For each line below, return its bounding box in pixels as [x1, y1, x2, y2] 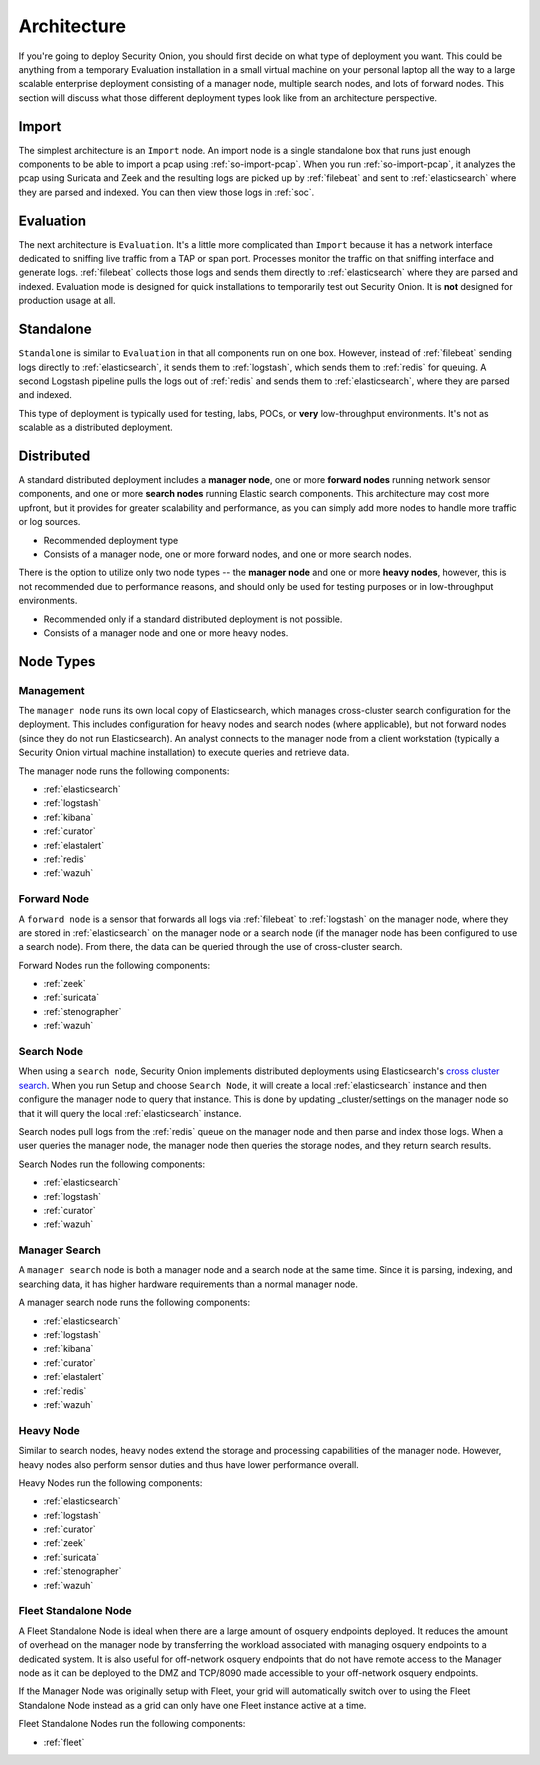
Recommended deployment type [43, 534, 179, 546]
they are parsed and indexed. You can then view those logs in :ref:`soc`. [18, 186, 315, 198]
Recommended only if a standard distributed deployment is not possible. [43, 613, 343, 625]
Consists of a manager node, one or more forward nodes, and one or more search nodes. [43, 548, 412, 560]
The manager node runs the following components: [18, 765, 230, 777]
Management [18, 683, 85, 697]
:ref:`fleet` [43, 1736, 85, 1748]
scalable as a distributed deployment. [18, 421, 174, 434]
